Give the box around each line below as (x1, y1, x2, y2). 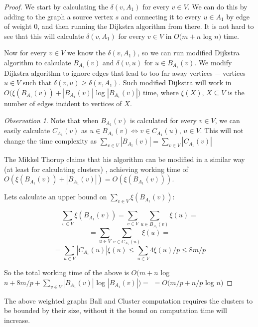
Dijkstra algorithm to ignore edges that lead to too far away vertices (4, 67, 213, 78)
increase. (4, 315, 30, 325)
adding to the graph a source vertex (4, 11, 114, 21)
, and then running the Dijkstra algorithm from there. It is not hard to (37, 21, 254, 31)
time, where (143, 87, 179, 98)
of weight (4, 21, 32, 31)
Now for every (4, 47, 47, 58)
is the (228, 87, 245, 98)
